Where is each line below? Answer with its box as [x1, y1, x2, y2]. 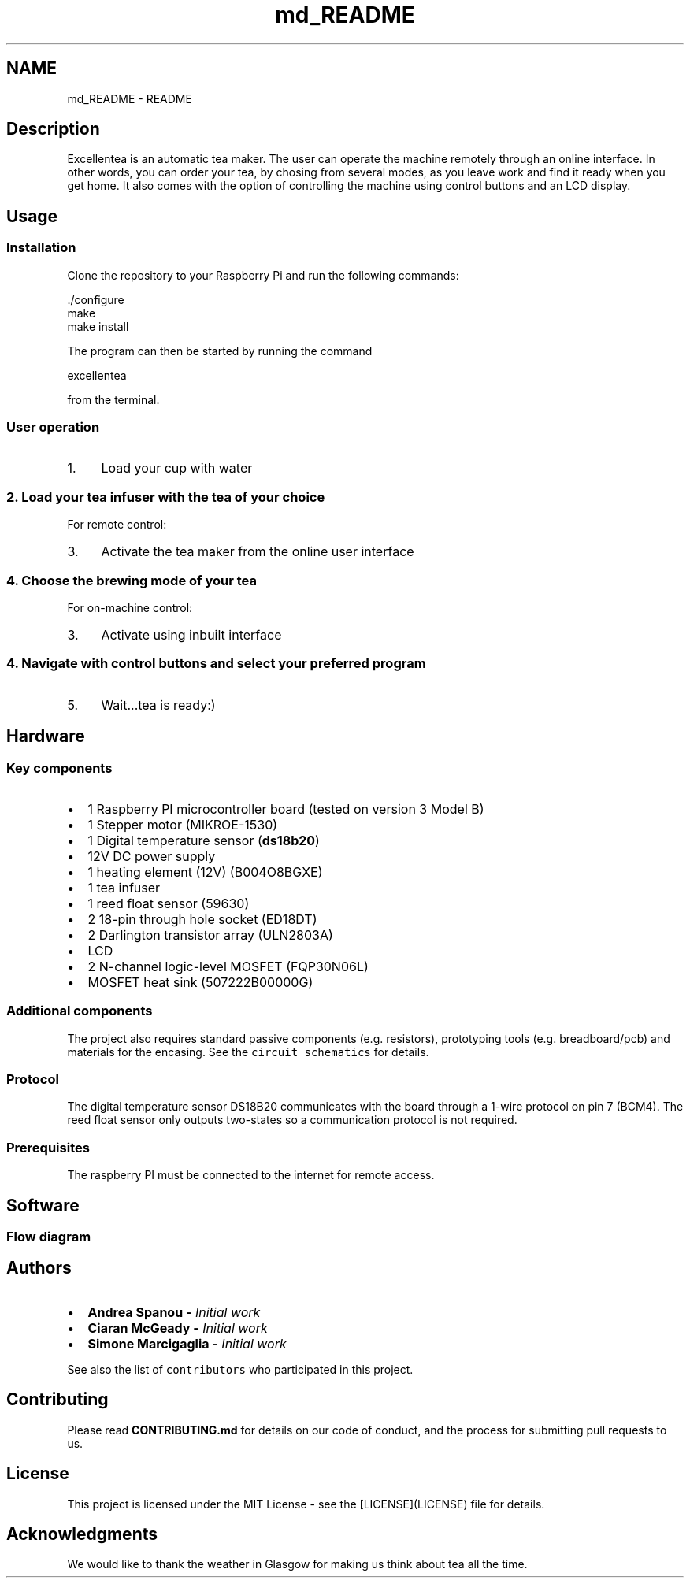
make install [67, 319, 129, 333]
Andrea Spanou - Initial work [87, 1304, 261, 1320]
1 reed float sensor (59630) [87, 895, 250, 911]
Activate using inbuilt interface [101, 626, 282, 643]
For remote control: [67, 517, 167, 532]
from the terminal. [67, 392, 160, 406]
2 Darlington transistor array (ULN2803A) [87, 926, 333, 943]
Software [6, 1195, 80, 1215]
